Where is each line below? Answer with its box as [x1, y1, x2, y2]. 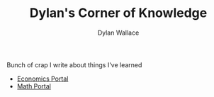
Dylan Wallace [97, 28, 140, 37]
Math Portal [16, 81, 51, 90]
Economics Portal [16, 74, 69, 83]
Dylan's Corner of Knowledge [29, 5, 208, 21]
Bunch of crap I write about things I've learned [6, 60, 142, 69]
